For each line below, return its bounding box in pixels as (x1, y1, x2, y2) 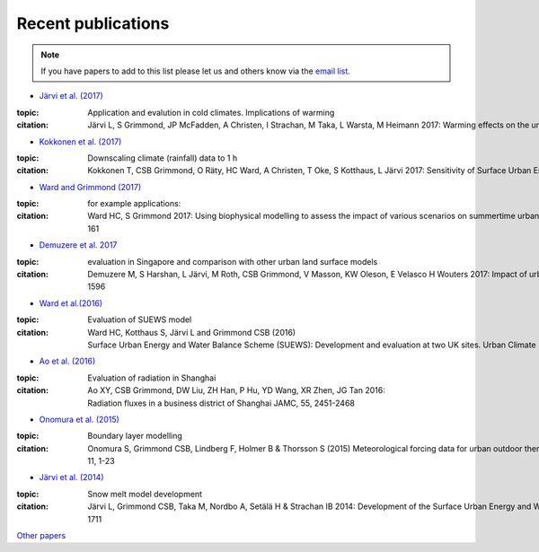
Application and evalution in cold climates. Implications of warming (87, 107, 335, 118)
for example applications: (87, 198, 181, 209)
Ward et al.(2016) (39, 297, 103, 309)
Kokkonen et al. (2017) (39, 136, 122, 147)
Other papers (16, 530, 66, 541)
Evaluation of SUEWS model (87, 314, 192, 325)
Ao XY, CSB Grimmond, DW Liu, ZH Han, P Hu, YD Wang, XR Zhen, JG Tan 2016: (87, 385, 385, 396)
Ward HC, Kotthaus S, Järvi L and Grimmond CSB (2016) (87, 327, 296, 337)
